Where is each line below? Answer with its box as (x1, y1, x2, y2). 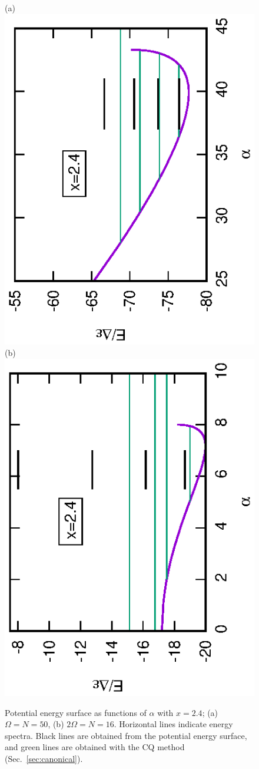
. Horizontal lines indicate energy (114, 718, 233, 730)
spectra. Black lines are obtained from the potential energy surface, (5, 729, 247, 741)
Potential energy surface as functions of (5, 706, 147, 718)
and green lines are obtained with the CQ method (5, 741, 185, 753)
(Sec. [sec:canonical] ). (5, 753, 83, 765)
